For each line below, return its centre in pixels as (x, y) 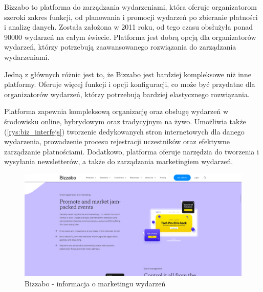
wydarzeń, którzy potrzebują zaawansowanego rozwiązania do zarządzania (120, 47)
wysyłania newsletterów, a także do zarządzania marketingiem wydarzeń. (119, 161)
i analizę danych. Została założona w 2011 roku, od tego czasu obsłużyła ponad (129, 27)
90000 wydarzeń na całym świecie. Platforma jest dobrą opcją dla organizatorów (130, 37)
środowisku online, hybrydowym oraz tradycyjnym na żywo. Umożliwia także (125, 121)
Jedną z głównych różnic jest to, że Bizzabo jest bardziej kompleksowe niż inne (128, 74)
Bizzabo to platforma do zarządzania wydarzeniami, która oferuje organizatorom (130, 7)
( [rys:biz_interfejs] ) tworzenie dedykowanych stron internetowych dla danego (124, 131)
